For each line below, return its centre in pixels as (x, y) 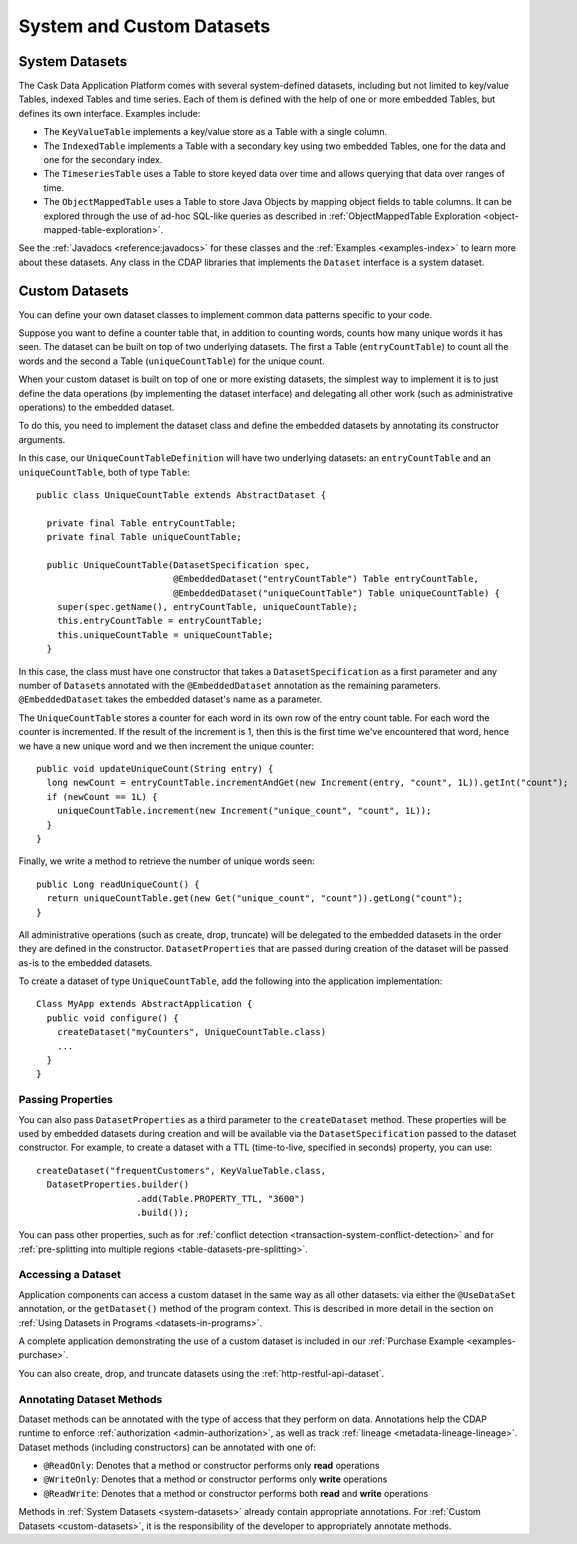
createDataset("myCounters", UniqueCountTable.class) (191, 1032)
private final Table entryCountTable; (141, 523)
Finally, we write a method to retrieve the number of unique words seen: (166, 861)
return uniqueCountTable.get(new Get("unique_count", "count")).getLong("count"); (255, 898)
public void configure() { (112, 1018)
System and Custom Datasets (144, 26)
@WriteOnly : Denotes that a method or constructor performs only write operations (215, 1479)
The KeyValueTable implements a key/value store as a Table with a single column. (215, 132)
